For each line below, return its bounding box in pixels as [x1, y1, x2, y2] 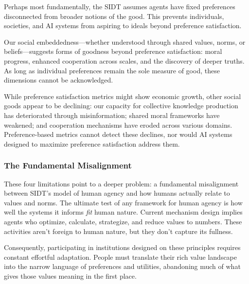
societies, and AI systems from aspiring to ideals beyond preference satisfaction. [4, 20, 242, 31]
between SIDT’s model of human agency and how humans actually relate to [4, 188, 230, 198]
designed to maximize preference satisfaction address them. [4, 138, 180, 149]
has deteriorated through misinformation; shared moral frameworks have [4, 110, 220, 120]
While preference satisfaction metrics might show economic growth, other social [4, 91, 241, 101]
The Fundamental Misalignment [4, 159, 132, 171]
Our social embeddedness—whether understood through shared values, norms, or [4, 36, 246, 47]
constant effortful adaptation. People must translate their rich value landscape [4, 251, 237, 262]
